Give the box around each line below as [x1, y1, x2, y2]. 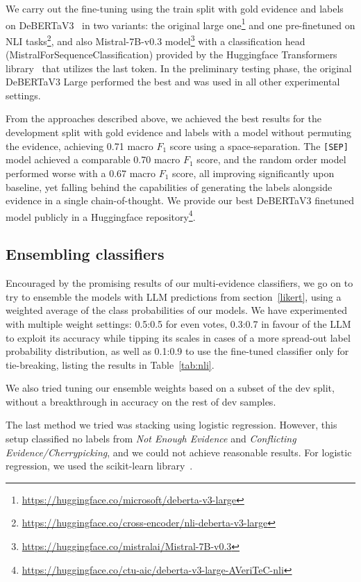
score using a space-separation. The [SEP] [169, 138, 349, 153]
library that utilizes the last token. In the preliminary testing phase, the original [6, 60, 352, 75]
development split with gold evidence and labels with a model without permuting [6, 125, 351, 140]
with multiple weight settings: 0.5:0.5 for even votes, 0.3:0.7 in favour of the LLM [6, 316, 351, 331]
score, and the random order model [196, 152, 346, 167]
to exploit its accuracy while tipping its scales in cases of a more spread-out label [6, 330, 351, 344]
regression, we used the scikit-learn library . [6, 458, 193, 473]
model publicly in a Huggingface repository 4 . [6, 207, 196, 224]
